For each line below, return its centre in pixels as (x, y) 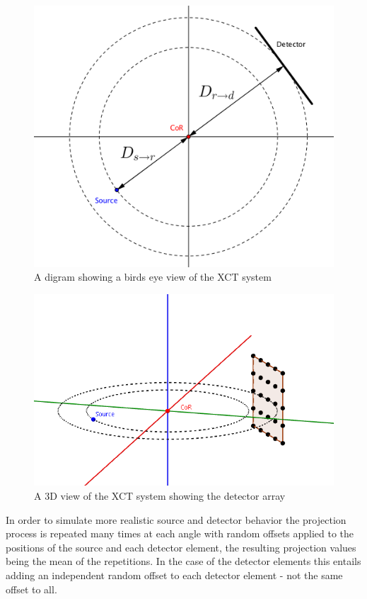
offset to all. (31, 589)
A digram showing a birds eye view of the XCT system (153, 277)
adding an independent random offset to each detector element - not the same (174, 575)
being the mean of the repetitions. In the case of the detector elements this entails (183, 561)
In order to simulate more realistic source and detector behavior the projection (176, 519)
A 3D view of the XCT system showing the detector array (160, 496)
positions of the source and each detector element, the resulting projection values (181, 547)
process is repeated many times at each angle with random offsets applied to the (180, 533)
